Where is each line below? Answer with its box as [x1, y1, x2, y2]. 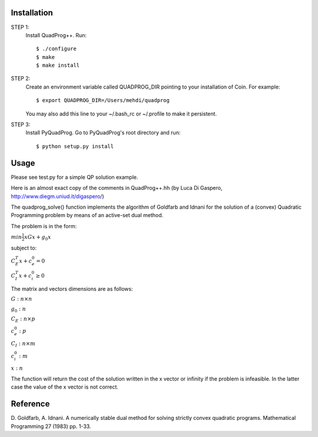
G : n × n [11, 295, 32, 303]
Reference [11, 399, 50, 409]
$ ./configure [36, 45, 77, 52]
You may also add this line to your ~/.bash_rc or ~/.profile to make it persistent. [25, 110, 217, 117]
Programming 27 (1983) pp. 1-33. [11, 422, 91, 430]
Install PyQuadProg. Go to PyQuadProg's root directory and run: [25, 129, 181, 136]
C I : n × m [11, 340, 35, 348]
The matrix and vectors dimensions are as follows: [11, 285, 133, 293]
